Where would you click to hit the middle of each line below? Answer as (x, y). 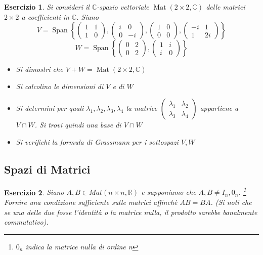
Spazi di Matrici (47, 169)
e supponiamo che (169, 192)
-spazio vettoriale (123, 7)
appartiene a (219, 108)
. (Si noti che (231, 202)
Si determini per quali (50, 108)
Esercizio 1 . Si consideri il (47, 7)
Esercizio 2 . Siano (34, 192)
